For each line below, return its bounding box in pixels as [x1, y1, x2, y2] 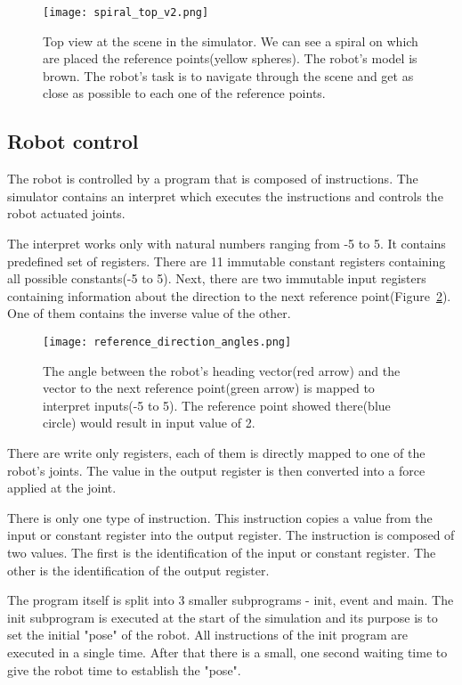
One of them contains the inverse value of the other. [7, 304, 291, 322]
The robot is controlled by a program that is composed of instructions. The [7, 169, 418, 188]
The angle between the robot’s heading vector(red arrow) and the [43, 361, 401, 379]
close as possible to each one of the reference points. [43, 84, 326, 102]
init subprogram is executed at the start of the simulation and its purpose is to [7, 608, 438, 626]
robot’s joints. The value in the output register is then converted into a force [7, 461, 426, 479]
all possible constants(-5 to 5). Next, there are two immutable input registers [7, 269, 426, 288]
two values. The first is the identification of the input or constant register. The [7, 542, 436, 561]
